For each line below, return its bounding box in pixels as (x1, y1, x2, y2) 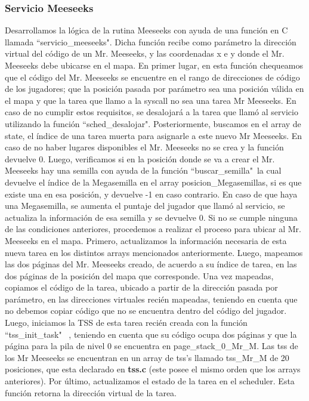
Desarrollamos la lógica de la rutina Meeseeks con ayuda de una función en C (5, 24, 288, 36)
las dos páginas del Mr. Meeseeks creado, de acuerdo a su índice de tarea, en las (5, 258, 297, 270)
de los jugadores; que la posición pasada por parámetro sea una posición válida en (5, 82, 304, 95)
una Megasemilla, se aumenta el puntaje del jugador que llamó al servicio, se (5, 199, 285, 212)
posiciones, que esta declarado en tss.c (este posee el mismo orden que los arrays (5, 363, 301, 375)
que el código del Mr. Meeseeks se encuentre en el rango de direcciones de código (5, 70, 300, 83)
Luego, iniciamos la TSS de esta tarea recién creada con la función (5, 316, 248, 329)
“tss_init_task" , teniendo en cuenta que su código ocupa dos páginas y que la (5, 328, 297, 340)
